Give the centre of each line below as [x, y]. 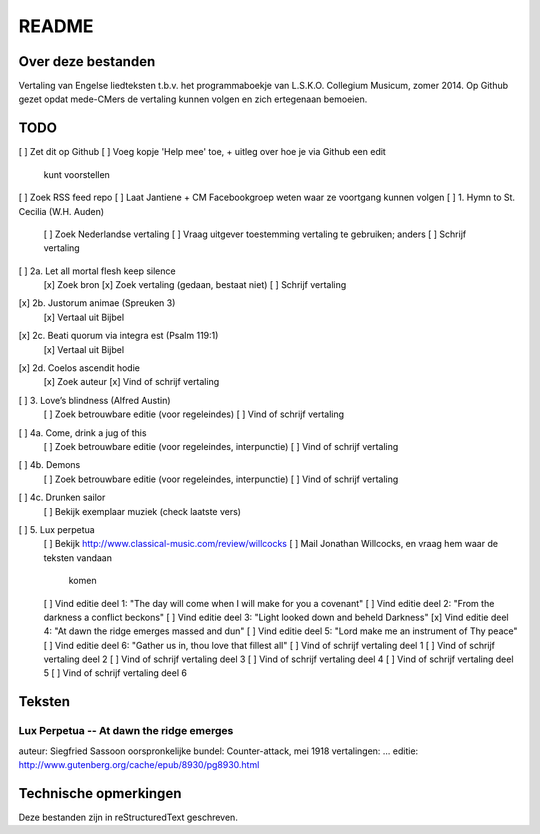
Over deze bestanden [87, 61]
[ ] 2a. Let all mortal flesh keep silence [97, 271]
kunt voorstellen [76, 174]
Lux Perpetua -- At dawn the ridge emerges [126, 731]
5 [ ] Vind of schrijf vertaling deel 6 [115, 673]
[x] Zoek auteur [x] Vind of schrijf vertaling [131, 382]
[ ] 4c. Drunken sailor [62, 497]
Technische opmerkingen [100, 793]
